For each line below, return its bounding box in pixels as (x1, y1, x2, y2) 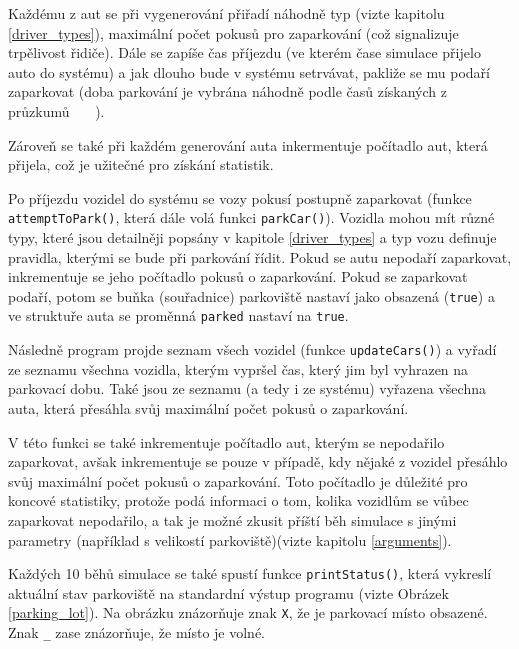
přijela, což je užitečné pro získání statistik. (8, 154, 274, 175)
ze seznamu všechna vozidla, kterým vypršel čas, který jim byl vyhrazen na (8, 358, 469, 379)
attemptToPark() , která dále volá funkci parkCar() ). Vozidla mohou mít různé (8, 207, 495, 228)
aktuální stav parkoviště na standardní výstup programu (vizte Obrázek (8, 582, 449, 603)
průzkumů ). (8, 100, 105, 121)
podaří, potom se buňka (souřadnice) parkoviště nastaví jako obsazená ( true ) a (8, 285, 495, 306)
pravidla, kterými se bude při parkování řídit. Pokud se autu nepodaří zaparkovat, (8, 246, 512, 267)
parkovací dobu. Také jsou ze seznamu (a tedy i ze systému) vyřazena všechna (8, 378, 486, 399)
